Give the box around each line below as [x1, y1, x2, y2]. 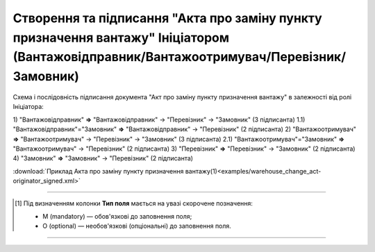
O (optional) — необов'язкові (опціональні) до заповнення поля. [42, 222, 232, 230]
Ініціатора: [12, 103, 44, 111]
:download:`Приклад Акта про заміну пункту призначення [12, 167, 184, 175]
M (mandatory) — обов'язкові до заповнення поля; [42, 212, 192, 220]
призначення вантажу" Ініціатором [12, 30, 229, 45]
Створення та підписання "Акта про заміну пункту [12, 10, 322, 26]
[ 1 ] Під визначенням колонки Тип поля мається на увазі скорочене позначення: [15, 199, 253, 208]
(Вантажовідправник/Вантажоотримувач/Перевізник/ [12, 49, 347, 65]
